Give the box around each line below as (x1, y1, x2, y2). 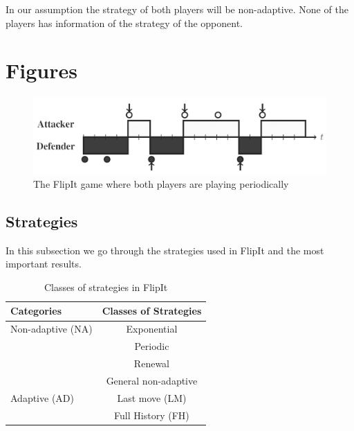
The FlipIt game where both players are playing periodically (33, 176, 289, 191)
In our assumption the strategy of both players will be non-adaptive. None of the (6, 2, 348, 16)
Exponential (126, 322, 178, 336)
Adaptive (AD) (10, 390, 74, 405)
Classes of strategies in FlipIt (44, 279, 168, 294)
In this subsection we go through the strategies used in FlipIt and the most (6, 243, 324, 257)
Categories (10, 304, 62, 318)
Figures (6, 56, 77, 85)
